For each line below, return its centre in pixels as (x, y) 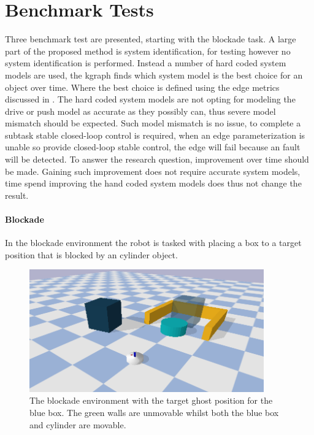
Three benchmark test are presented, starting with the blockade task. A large (151, 39)
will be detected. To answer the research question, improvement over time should (157, 159)
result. (17, 195)
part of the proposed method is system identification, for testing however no (148, 51)
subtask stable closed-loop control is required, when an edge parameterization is (155, 135)
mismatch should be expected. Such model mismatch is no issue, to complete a (153, 123)
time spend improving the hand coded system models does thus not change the (153, 183)
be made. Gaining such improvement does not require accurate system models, (153, 171)
